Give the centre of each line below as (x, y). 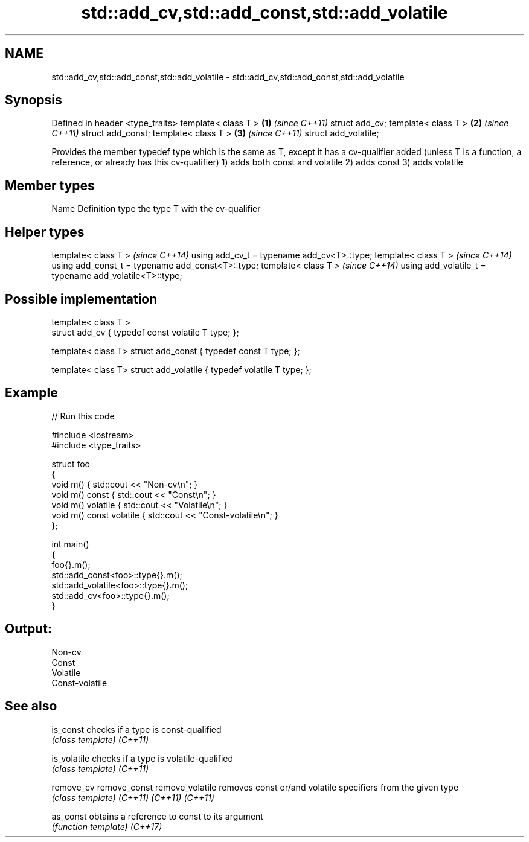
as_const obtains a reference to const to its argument (157, 816)
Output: (28, 629)
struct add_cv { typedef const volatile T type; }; (145, 332)
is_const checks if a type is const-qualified (136, 729)
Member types (50, 185)
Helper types (45, 232)
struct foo (71, 464)
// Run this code (83, 416)
